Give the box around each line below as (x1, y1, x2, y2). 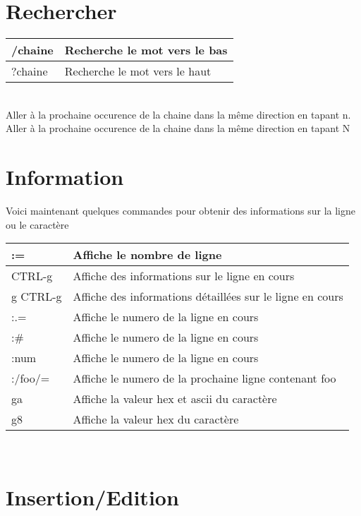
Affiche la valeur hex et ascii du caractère (73, 390, 277, 407)
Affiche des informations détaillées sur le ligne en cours (73, 288, 343, 305)
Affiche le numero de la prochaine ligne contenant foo (73, 370, 336, 387)
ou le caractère (6, 217, 69, 232)
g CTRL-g (11, 288, 62, 305)
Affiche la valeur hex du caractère (73, 411, 239, 428)
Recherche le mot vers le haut (64, 63, 212, 80)
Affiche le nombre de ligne (73, 246, 222, 263)
